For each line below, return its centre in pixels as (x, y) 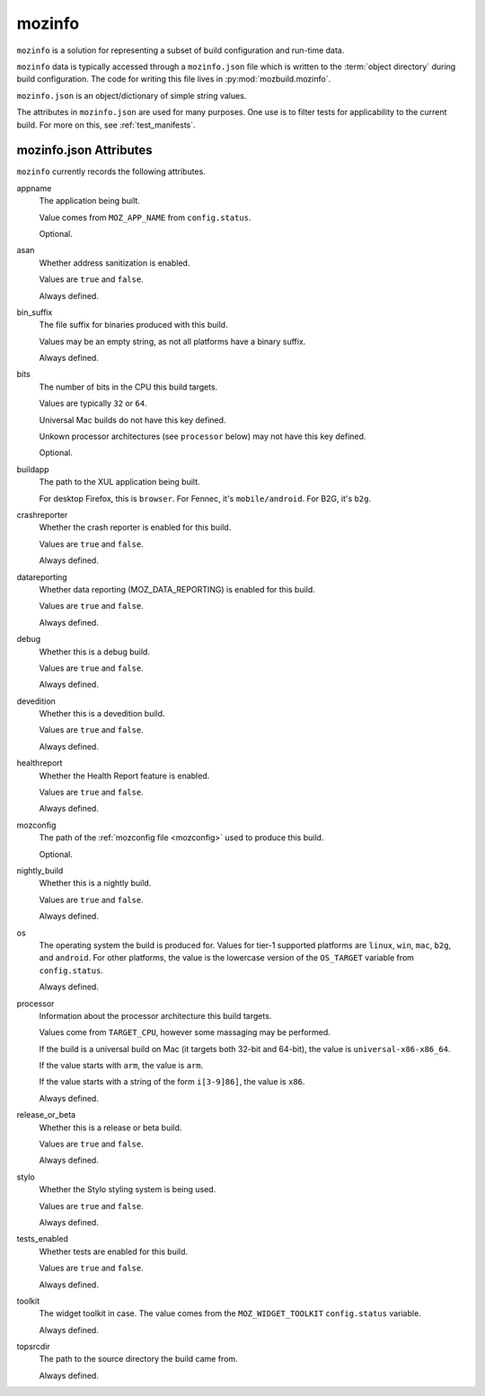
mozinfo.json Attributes (84, 150)
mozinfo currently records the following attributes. (111, 171)
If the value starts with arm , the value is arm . (121, 1066)
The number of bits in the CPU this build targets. (128, 387)
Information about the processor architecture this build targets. (155, 1015)
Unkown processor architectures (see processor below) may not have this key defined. (203, 436)
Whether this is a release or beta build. (110, 1128)
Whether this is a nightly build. (95, 883)
